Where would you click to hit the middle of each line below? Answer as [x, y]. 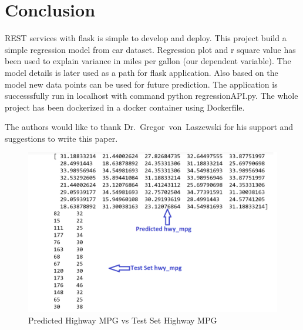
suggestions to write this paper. [61, 138]
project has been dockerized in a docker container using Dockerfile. [125, 107]
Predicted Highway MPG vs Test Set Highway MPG [123, 320]
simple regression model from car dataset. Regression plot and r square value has [150, 49]
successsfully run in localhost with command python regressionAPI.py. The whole [151, 96]
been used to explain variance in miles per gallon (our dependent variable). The [148, 61]
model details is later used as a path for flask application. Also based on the [142, 72]
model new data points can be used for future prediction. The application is [141, 84]
